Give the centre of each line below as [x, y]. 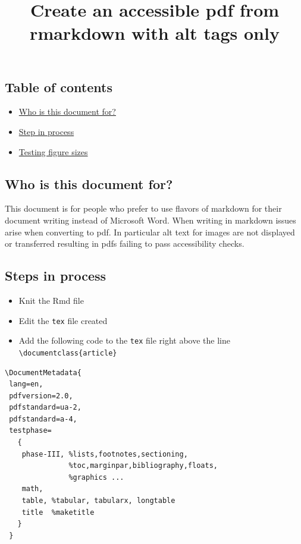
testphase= [30, 431]
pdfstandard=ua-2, [45, 408]
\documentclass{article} [68, 353]
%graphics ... [96, 477]
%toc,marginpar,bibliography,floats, [143, 466]
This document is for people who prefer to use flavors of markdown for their [143, 208]
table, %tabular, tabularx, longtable [98, 501]
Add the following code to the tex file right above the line [124, 340]
